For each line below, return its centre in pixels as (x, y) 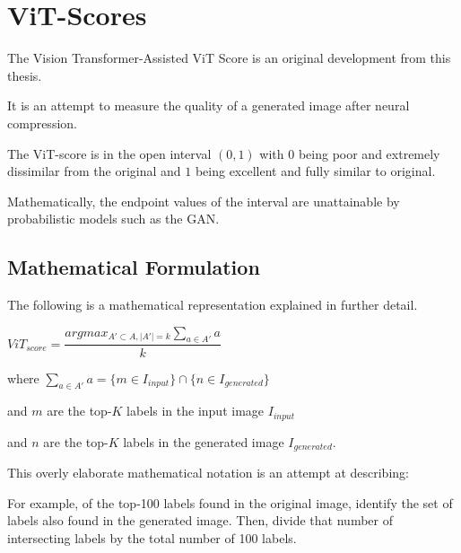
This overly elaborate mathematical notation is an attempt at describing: (208, 473)
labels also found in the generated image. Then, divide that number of (200, 520)
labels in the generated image (204, 441)
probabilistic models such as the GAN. (113, 219)
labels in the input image (196, 411)
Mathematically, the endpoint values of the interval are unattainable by (204, 201)
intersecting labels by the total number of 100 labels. (152, 537)
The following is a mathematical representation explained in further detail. (213, 305)
